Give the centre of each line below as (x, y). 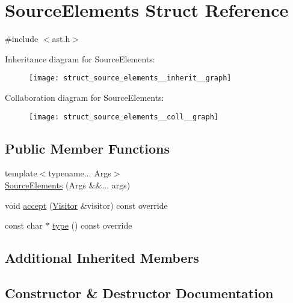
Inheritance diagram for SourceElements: (80, 58)
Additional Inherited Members (102, 258)
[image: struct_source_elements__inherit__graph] (130, 78)
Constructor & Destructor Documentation (139, 292)
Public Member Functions (87, 148)
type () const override (92, 225)
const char (24, 225)
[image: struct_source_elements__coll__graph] (124, 117)
